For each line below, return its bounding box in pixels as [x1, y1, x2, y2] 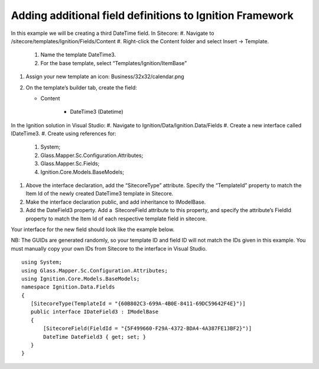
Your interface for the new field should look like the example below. [11, 226, 175, 233]
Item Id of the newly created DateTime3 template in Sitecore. [25, 190, 174, 197]
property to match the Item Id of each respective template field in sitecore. [25, 215, 207, 222]
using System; [21, 259, 62, 266]
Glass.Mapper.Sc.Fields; [40, 160, 100, 167]
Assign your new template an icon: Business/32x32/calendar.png [25, 73, 184, 80]
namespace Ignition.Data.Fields [21, 284, 115, 290]
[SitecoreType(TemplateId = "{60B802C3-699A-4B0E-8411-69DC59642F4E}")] [30, 300, 246, 307]
